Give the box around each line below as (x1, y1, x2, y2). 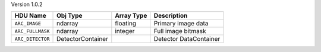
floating (115, 19, 137, 28)
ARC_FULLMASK (14, 28, 50, 34)
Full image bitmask (153, 27, 206, 35)
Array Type (115, 12, 147, 20)
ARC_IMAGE (14, 20, 42, 27)
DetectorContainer (56, 35, 108, 43)
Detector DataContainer (153, 35, 221, 43)
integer (115, 27, 135, 35)
